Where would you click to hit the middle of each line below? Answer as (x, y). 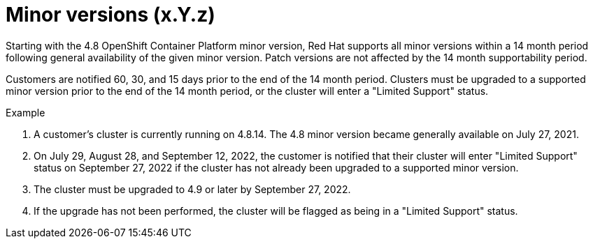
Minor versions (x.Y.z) (110, 15)
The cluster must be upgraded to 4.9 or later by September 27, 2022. (192, 189)
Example (26, 112)
